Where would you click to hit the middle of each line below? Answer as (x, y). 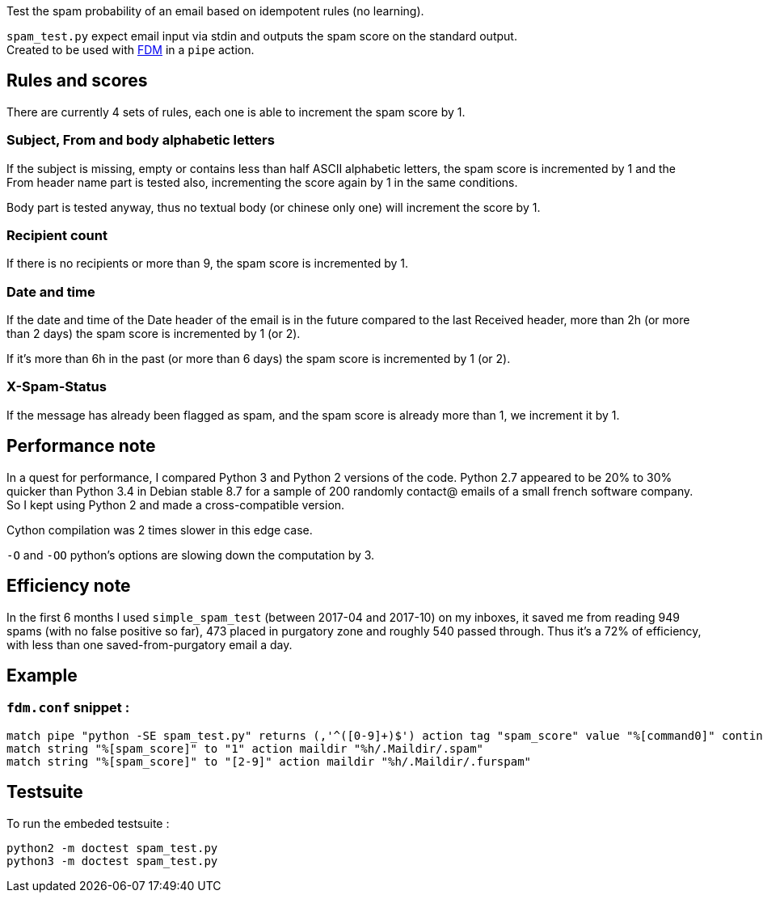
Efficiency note (69, 586)
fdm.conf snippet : (68, 708)
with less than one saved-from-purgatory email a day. (150, 644)
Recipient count (57, 235)
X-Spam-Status (57, 387)
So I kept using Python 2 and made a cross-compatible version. (176, 504)
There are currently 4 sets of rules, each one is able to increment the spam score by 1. (236, 112)
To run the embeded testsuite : (88, 823)
